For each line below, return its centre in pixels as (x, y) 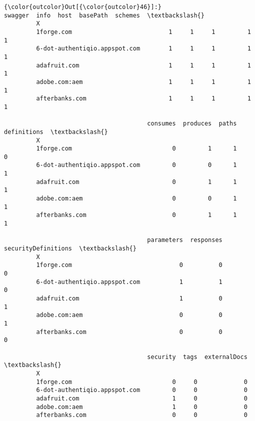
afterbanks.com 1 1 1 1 (143, 99)
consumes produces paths (192, 124)
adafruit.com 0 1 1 (136, 182)
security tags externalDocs (197, 357)
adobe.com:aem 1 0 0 (142, 407)
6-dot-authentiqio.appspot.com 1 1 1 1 (143, 49)
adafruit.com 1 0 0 (142, 398)
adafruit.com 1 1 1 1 (143, 65)
